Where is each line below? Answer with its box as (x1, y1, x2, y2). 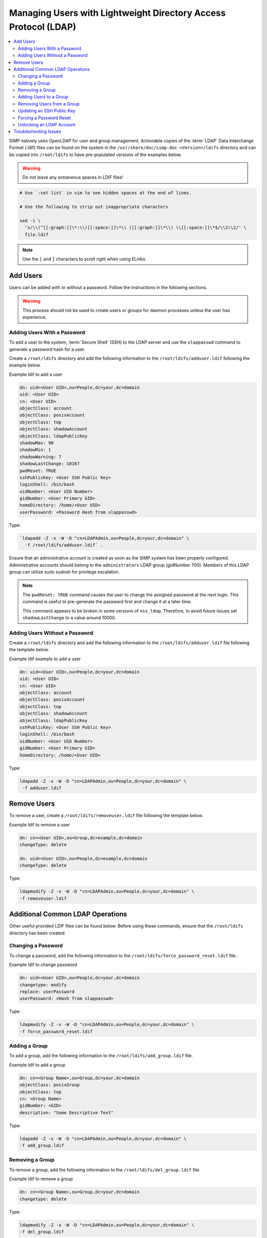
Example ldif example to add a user (9, 656, 81, 662)
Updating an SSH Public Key (18, 108, 76, 114)
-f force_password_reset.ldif (19, 1029, 93, 1034)
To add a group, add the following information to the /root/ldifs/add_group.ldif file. (9, 1053, 193, 1059)
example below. (9, 362, 42, 368)
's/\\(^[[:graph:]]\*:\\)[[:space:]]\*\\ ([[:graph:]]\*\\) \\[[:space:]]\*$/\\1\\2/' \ (25, 225, 247, 230)
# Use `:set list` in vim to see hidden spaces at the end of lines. (19, 190, 192, 196)
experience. (22, 314, 47, 320)
